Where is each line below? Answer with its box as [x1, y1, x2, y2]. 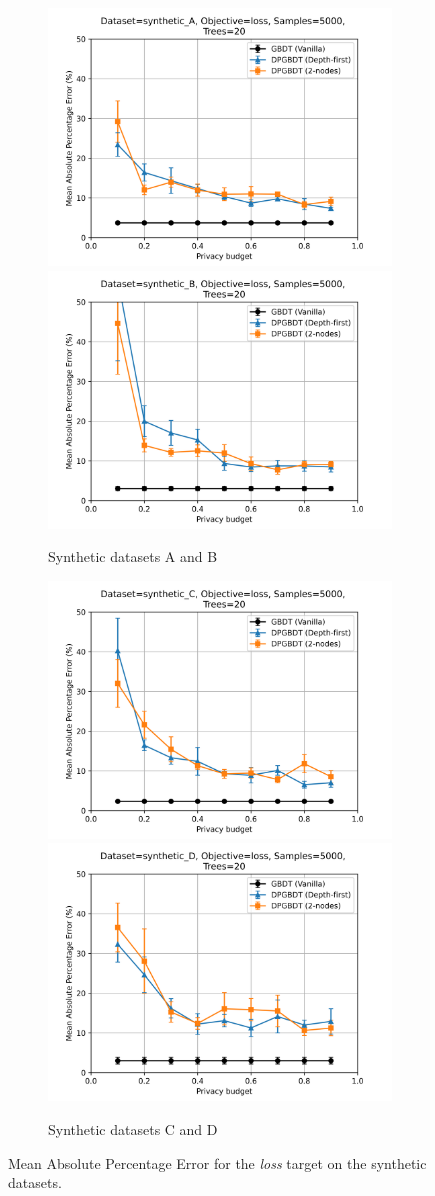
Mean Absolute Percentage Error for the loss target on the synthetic [8, 1152, 427, 1173]
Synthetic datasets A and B [48, 546, 218, 567]
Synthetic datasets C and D [48, 1118, 218, 1139]
